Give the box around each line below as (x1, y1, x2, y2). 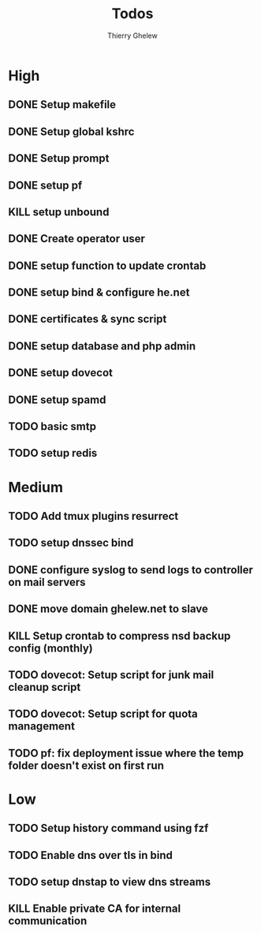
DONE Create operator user (8, 232, 146, 245)
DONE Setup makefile (8, 98, 117, 111)
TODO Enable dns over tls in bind (8, 849, 173, 862)
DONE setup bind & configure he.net (8, 285, 190, 300)
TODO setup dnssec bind (8, 536, 134, 550)
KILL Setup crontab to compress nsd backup (8, 629, 231, 643)
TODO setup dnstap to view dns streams (8, 875, 211, 889)
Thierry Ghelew (107, 31, 158, 40)
